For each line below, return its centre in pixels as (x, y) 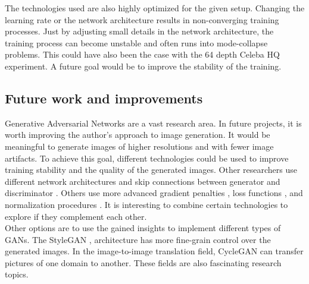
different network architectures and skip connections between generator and (143, 181)
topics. (17, 274)
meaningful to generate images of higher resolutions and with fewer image (139, 146)
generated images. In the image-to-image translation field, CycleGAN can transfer (154, 251)
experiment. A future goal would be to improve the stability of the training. (143, 66)
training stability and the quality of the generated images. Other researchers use (151, 170)
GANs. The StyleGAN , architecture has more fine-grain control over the (138, 239)
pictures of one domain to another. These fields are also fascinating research (143, 262)
